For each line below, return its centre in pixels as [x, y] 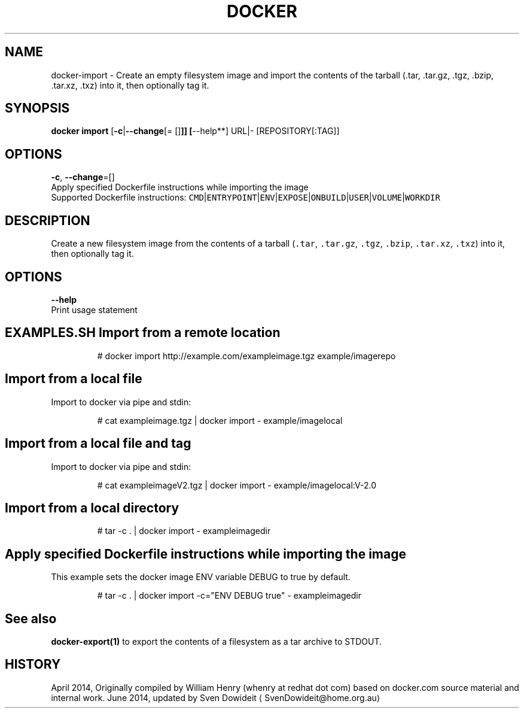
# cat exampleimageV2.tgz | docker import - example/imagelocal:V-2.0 [237, 485]
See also [31, 618]
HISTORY [33, 665]
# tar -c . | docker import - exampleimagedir [184, 531]
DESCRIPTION [48, 220]
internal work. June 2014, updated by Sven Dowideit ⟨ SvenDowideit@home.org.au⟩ [216, 697]
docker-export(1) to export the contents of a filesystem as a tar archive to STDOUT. [217, 642]
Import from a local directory [92, 508]
